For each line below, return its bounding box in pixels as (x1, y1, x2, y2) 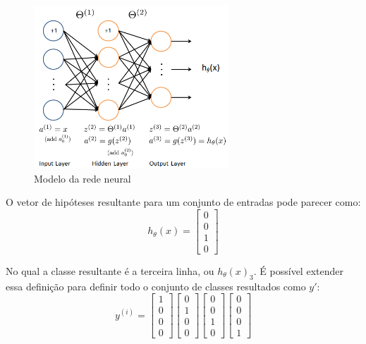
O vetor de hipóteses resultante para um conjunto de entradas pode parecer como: (6, 195, 361, 209)
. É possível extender (253, 263, 343, 278)
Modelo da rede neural (34, 171, 131, 185)
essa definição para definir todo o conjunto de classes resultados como (6, 278, 306, 293)
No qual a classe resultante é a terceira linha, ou (6, 263, 214, 278)
